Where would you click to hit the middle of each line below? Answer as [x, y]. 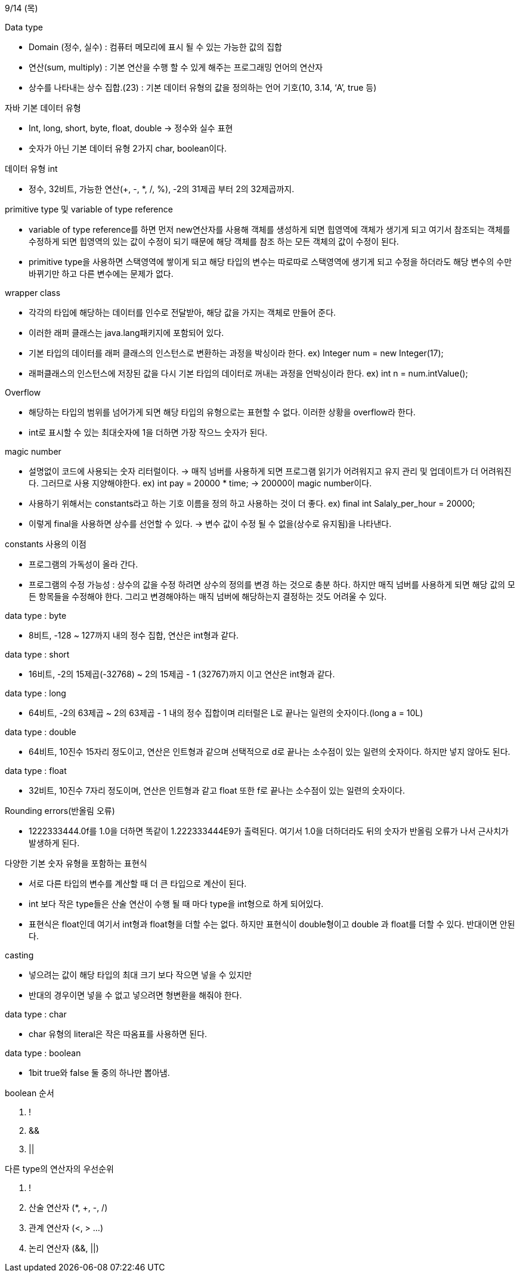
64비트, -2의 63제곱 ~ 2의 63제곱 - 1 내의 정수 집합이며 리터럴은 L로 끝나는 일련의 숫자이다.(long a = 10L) [226, 713]
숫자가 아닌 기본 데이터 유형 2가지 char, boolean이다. [128, 148]
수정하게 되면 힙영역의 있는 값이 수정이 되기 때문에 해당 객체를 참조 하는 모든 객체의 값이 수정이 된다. [214, 241]
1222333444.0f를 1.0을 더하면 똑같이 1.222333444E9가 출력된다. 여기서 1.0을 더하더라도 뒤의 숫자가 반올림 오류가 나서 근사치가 [269, 831]
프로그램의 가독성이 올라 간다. [83, 564]
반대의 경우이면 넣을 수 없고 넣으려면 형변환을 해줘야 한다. [135, 995]
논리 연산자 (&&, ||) [64, 1248]
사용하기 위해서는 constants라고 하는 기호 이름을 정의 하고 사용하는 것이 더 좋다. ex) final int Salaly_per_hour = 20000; [252, 503]
